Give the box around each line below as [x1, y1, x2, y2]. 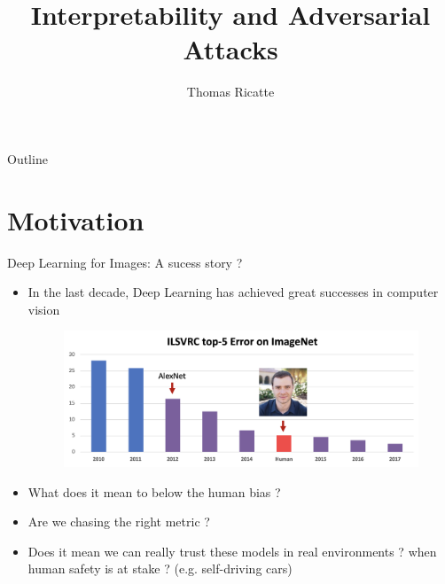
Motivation [7, 201, 144, 237]
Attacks [183, 31, 278, 67]
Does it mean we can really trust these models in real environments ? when [27, 541, 437, 560]
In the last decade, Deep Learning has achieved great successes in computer [27, 283, 439, 301]
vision [27, 300, 60, 318]
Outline [7, 149, 48, 167]
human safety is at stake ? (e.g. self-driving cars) [27, 559, 293, 578]
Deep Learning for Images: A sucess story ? [7, 253, 243, 271]
